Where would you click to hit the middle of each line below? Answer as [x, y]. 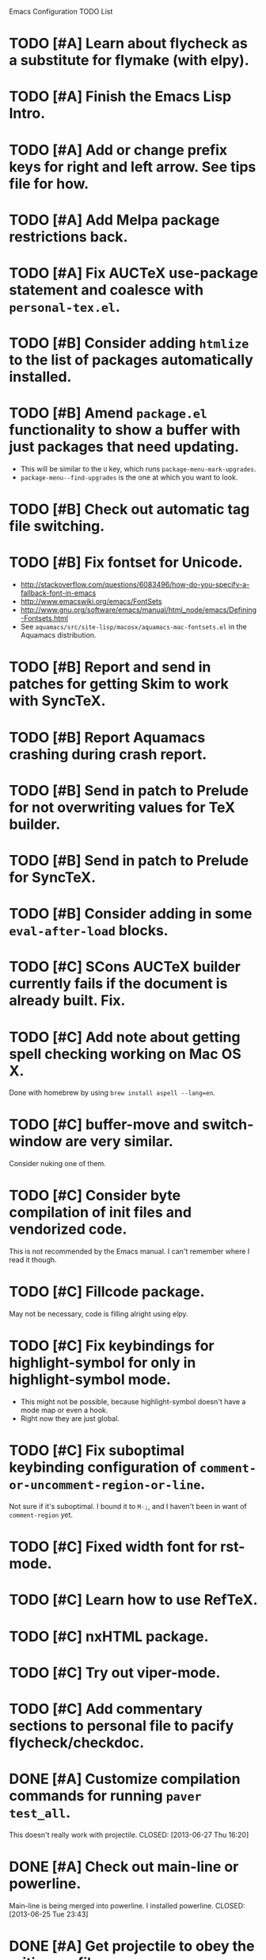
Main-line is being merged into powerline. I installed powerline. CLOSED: [127, 1905]
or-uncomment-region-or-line [105, 1486]
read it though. [33, 1260]
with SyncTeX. [57, 701]
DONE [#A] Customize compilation [125, 1779]
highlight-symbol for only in [103, 1363]
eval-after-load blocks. [89, 931]
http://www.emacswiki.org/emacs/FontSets [91, 602]
